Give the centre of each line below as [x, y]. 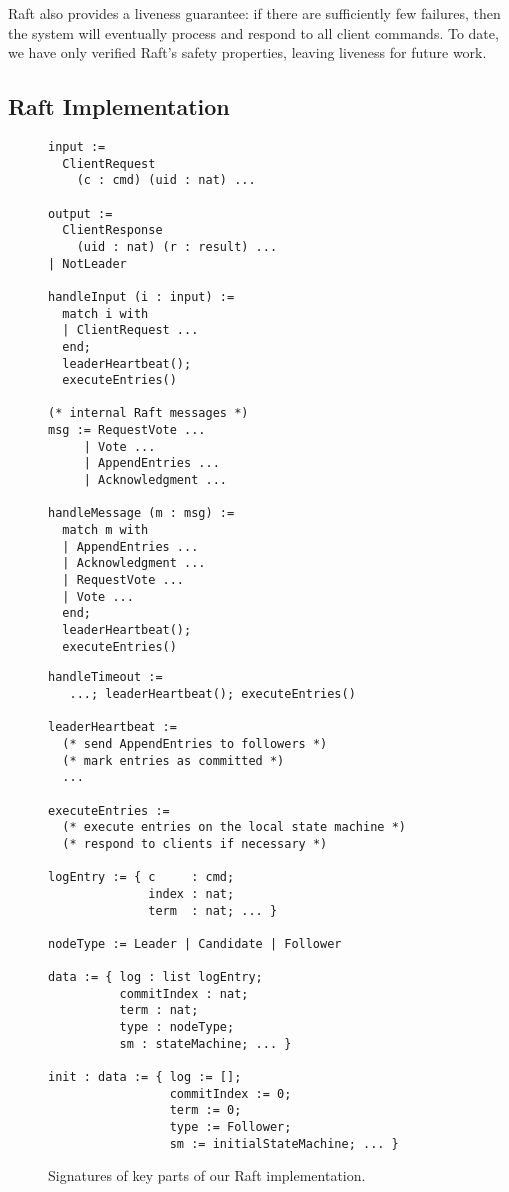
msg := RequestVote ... [127, 430]
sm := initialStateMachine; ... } [284, 1143]
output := [80, 213]
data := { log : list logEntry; [155, 977]
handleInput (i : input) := [141, 296]
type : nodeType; [177, 1027]
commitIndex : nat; [184, 993]
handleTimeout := [105, 677]
